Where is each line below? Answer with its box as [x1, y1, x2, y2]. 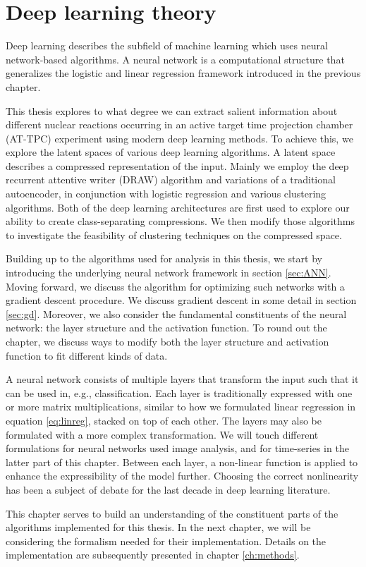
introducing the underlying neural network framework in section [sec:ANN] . [6, 265, 331, 280]
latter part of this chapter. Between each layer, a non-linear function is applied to [6, 454, 358, 469]
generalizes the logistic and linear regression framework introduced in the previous [6, 66, 361, 80]
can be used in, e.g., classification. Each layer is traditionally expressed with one [6, 385, 353, 400]
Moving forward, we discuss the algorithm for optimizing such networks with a [6, 279, 345, 293]
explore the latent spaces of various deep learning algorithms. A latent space [6, 145, 336, 159]
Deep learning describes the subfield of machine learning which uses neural [6, 38, 328, 53]
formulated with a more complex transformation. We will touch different [6, 427, 319, 441]
